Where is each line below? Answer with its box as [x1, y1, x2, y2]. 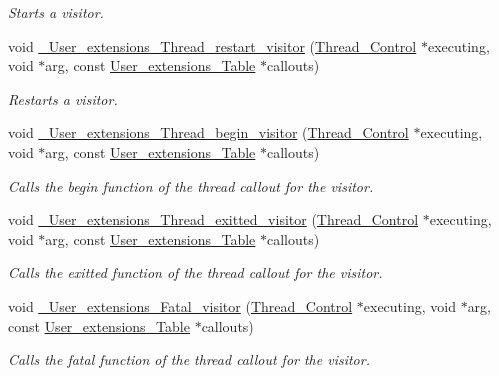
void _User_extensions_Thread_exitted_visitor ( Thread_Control [8, 209, 419, 230]
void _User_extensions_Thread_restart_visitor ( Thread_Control [8, 35, 417, 56]
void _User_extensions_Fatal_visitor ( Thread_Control [8, 295, 353, 316]
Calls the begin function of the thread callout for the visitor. [8, 175, 374, 196]
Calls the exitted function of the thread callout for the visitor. [8, 262, 383, 283]
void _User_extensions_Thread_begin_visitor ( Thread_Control [8, 122, 409, 143]
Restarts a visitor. [8, 88, 118, 109]
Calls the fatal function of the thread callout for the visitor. [8, 349, 370, 370]
